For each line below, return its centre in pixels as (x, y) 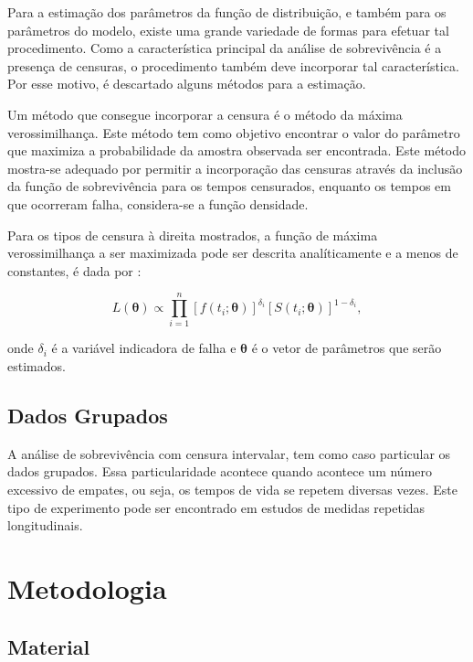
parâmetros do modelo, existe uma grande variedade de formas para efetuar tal (228, 30)
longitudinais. (45, 525)
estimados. (37, 366)
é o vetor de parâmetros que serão (347, 348)
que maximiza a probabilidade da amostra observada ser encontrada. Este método (236, 150)
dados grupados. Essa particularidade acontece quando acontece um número (220, 471)
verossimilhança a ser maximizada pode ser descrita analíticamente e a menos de (233, 253)
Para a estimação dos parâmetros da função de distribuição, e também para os (227, 12)
